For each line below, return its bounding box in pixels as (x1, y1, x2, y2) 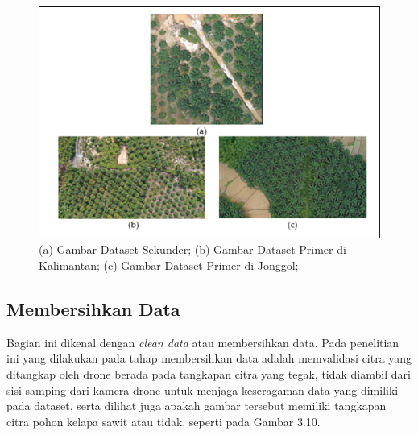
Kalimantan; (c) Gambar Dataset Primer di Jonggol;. (39, 256, 302, 273)
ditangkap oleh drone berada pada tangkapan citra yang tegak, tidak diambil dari (6, 365, 411, 382)
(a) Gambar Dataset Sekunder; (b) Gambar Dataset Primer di (39, 241, 346, 258)
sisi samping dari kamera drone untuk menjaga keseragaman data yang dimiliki (6, 381, 399, 398)
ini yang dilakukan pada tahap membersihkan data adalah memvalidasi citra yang (6, 350, 412, 367)
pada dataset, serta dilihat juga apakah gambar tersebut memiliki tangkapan (6, 397, 387, 414)
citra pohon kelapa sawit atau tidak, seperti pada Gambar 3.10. (6, 412, 321, 429)
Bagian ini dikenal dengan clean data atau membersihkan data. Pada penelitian (6, 333, 399, 350)
